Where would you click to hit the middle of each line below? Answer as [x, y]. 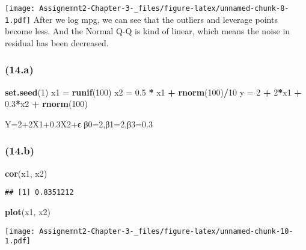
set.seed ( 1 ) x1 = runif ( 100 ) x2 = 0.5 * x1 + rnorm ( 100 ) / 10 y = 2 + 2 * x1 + [153, 92]
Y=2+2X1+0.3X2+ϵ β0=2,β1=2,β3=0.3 [79, 123]
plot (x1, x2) [28, 211]
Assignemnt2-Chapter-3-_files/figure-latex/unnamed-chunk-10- [166, 231]
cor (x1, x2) [26, 173]
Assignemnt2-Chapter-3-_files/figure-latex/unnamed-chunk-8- [164, 8]
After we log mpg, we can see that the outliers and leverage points [155, 19]
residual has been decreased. [57, 42]
